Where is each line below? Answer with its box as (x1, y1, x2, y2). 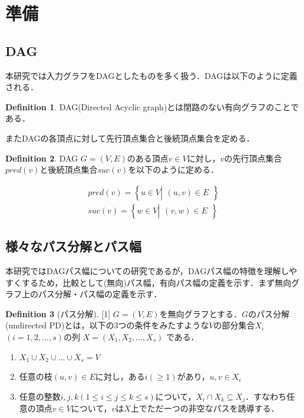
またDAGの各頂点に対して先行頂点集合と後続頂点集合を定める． (5, 131, 255, 144)
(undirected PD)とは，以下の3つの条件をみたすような (5, 319, 209, 331)
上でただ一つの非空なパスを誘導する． (130, 402, 279, 414)
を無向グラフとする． (159, 307, 242, 320)
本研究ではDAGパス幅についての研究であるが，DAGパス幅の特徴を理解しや (5, 265, 298, 277)
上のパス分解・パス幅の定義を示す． (21, 288, 162, 300)
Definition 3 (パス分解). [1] (5, 307, 111, 320)
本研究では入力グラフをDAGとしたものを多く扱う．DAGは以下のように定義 (5, 69, 298, 81)
